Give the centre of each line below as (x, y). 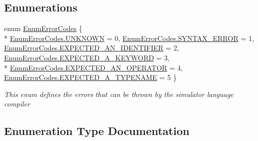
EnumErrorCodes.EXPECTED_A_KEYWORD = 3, (87, 57)
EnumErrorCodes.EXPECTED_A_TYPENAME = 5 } (91, 77)
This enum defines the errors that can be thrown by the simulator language (119, 94)
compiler (17, 104)
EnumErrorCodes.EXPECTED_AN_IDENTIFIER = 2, (92, 48)
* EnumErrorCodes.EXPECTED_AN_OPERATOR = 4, (94, 67)
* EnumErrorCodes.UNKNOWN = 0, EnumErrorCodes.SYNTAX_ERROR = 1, (129, 38)
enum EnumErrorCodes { (43, 28)
